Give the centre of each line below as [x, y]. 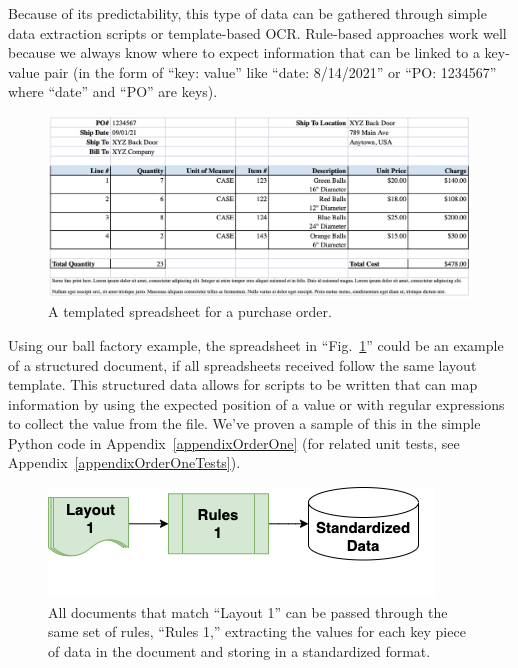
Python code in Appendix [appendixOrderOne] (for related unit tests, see [234, 442]
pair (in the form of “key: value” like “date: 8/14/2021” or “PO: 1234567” [270, 71]
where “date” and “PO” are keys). [113, 91]
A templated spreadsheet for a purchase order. [190, 311]
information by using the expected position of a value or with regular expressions [256, 403]
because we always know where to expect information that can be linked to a [244, 52]
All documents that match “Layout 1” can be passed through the [248, 611]
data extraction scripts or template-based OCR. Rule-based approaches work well [257, 32]
